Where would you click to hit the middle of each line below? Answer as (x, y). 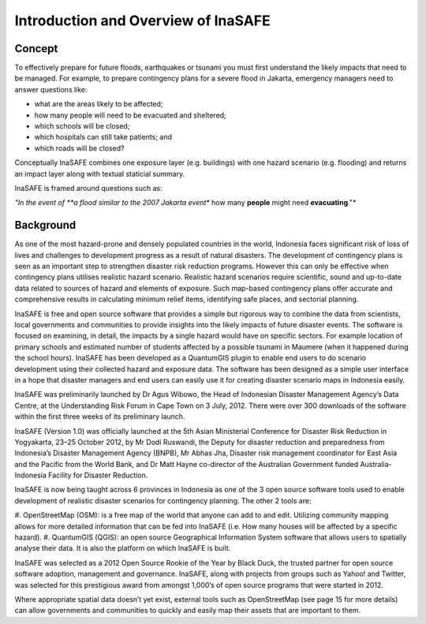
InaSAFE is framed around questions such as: (89, 188)
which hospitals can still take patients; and (103, 137)
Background (45, 225)
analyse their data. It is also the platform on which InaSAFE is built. (123, 548)
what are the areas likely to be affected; (99, 104)
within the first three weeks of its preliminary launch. (100, 417)
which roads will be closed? (79, 148)
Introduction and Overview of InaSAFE (143, 21)
